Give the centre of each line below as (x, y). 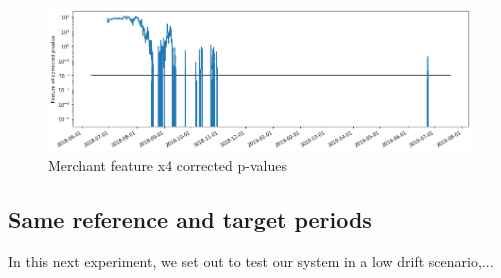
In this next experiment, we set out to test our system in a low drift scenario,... (251, 260)
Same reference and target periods (190, 218)
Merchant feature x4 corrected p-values (167, 164)
